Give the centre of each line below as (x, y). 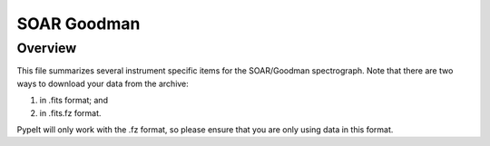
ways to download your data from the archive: (103, 83)
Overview (47, 48)
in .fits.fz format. (70, 112)
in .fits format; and (74, 101)
